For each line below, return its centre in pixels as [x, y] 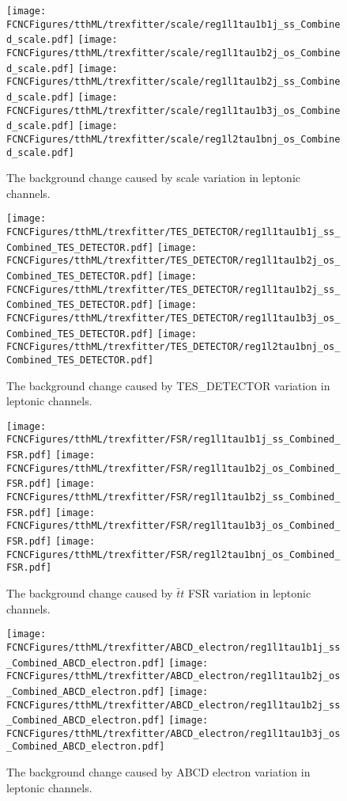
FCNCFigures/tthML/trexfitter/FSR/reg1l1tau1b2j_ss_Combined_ [173, 497]
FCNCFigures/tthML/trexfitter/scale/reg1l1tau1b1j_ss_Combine [173, 24]
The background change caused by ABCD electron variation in [158, 772]
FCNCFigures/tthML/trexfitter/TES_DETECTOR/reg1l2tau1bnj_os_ [173, 347]
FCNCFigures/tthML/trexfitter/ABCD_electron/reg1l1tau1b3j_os [173, 733]
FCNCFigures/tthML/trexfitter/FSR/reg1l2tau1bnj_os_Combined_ [173, 554]
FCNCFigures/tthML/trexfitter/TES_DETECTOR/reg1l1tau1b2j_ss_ [173, 289]
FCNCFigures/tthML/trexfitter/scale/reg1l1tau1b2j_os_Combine [173, 53]
